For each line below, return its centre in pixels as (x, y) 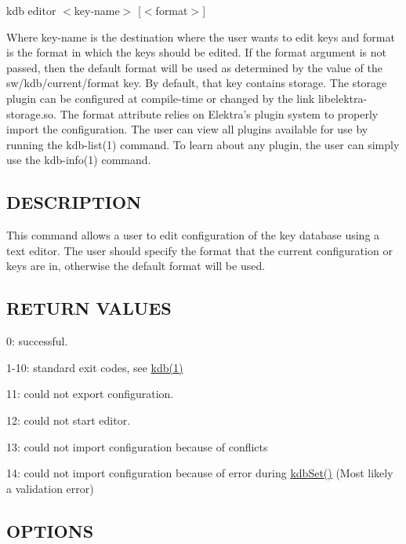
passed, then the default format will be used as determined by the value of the (194, 67)
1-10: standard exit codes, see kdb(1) (95, 367)
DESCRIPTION (74, 202)
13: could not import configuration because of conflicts (137, 446)
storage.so (30, 113)
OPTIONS (50, 530)
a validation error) (50, 488)
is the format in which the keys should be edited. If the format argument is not (196, 52)
